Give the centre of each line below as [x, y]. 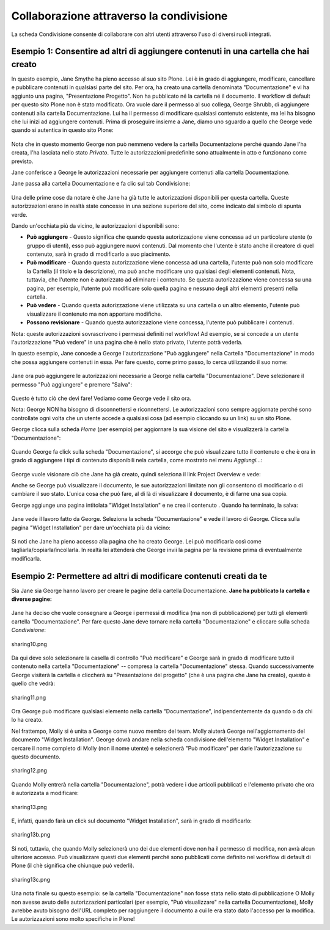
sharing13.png [29, 807]
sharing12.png [29, 771]
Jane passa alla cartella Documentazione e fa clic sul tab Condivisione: [101, 184]
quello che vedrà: [33, 683]
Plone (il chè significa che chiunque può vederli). [73, 866]
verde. [19, 214]
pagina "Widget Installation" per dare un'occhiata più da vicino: [91, 528]
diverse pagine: [31, 599]
